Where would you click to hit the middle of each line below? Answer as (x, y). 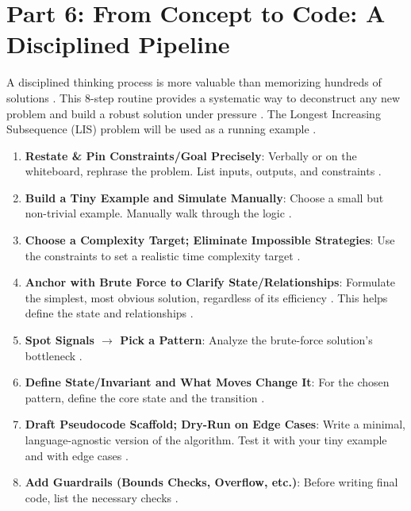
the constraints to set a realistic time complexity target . (163, 255)
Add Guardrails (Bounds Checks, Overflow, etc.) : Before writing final (211, 482)
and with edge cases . (77, 455)
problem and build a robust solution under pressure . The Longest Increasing (194, 113)
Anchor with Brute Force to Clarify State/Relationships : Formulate (210, 282)
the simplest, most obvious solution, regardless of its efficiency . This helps (206, 297)
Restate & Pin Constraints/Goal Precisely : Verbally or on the (191, 155)
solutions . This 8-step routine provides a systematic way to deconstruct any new (204, 97)
